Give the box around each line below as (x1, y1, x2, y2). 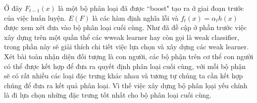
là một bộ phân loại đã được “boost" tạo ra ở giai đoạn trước (58, 3, 244, 13)
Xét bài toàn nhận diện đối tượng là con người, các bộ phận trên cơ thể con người (4, 51, 254, 61)
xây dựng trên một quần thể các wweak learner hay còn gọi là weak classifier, (4, 32, 239, 42)
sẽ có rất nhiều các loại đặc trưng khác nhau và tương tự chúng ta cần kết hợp (4, 70, 243, 81)
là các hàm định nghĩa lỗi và (92, 12, 179, 23)
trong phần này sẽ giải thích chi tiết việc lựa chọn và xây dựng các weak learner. (4, 41, 249, 52)
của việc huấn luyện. (4, 12, 66, 23)
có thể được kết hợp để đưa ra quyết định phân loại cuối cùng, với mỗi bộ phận (4, 61, 246, 71)
